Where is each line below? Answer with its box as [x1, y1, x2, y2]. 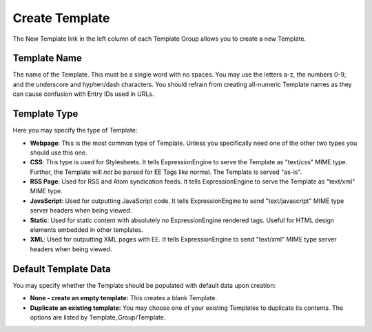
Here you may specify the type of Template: [12, 126, 138, 135]
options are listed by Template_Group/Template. [30, 313, 166, 321]
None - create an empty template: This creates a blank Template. [30, 294, 217, 302]
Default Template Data [12, 263, 112, 275]
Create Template [12, 10, 110, 26]
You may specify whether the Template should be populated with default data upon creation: [12, 281, 276, 289]
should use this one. [30, 148, 87, 157]
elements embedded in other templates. [30, 226, 144, 234]
